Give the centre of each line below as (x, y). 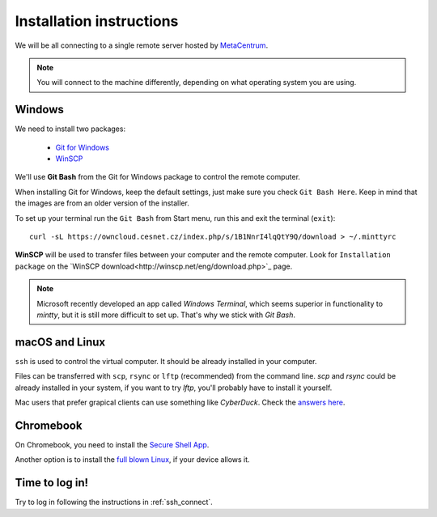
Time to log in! (52, 483)
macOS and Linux (60, 342)
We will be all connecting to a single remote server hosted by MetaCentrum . (142, 45)
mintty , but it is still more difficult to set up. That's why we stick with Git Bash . (166, 315)
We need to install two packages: (70, 129)
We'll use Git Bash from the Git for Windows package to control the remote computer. (158, 177)
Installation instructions (97, 21)
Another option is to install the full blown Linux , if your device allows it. (132, 460)
